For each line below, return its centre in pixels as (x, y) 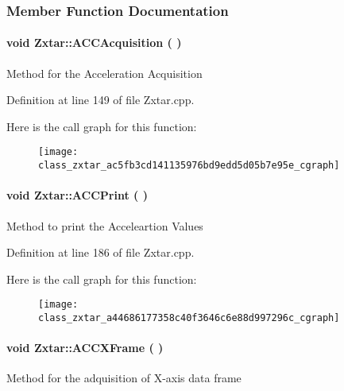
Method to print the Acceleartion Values (105, 225)
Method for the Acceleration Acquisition (104, 73)
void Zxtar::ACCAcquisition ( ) (94, 43)
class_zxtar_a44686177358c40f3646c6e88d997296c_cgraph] (189, 317)
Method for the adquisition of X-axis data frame (124, 378)
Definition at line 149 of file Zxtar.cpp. (100, 100)
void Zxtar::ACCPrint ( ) (77, 195)
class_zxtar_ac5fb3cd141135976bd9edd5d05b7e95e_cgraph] (189, 166)
